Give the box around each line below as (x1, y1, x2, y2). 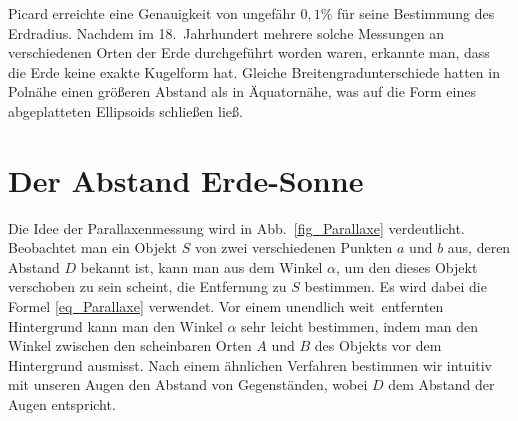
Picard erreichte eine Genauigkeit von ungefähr (8, 3, 296, 23)
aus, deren (447, 237, 511, 258)
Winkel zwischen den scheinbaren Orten (8, 335, 252, 356)
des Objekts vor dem (314, 335, 442, 356)
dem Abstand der (388, 374, 495, 395)
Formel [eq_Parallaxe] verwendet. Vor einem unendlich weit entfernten (8, 296, 444, 317)
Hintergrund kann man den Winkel (8, 315, 223, 336)
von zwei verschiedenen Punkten (194, 237, 393, 258)
